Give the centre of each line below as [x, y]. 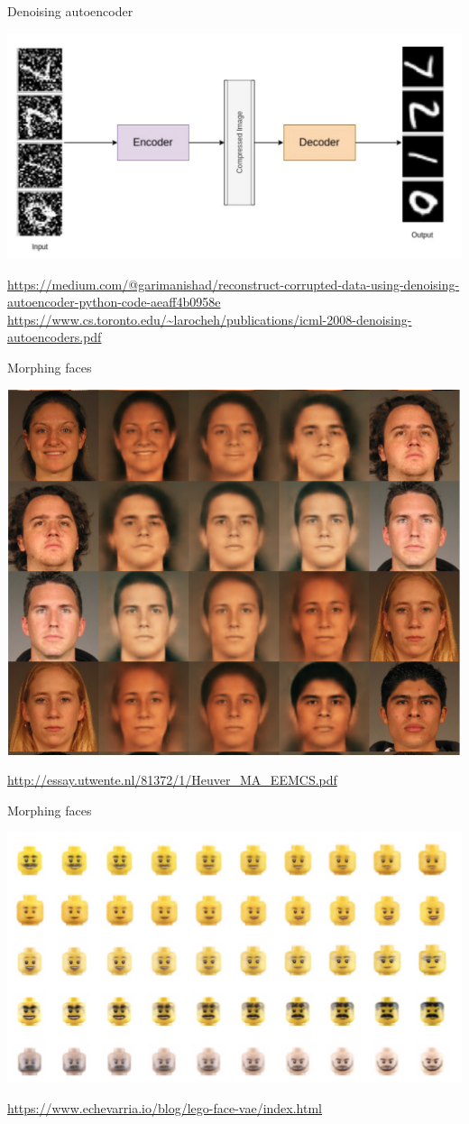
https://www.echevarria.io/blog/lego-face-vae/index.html [165, 1107]
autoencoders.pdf [55, 337]
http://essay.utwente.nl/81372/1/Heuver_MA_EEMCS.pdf [172, 780]
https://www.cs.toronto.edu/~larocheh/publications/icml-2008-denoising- [210, 319]
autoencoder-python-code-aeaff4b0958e [114, 302]
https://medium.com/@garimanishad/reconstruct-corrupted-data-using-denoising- [234, 284]
